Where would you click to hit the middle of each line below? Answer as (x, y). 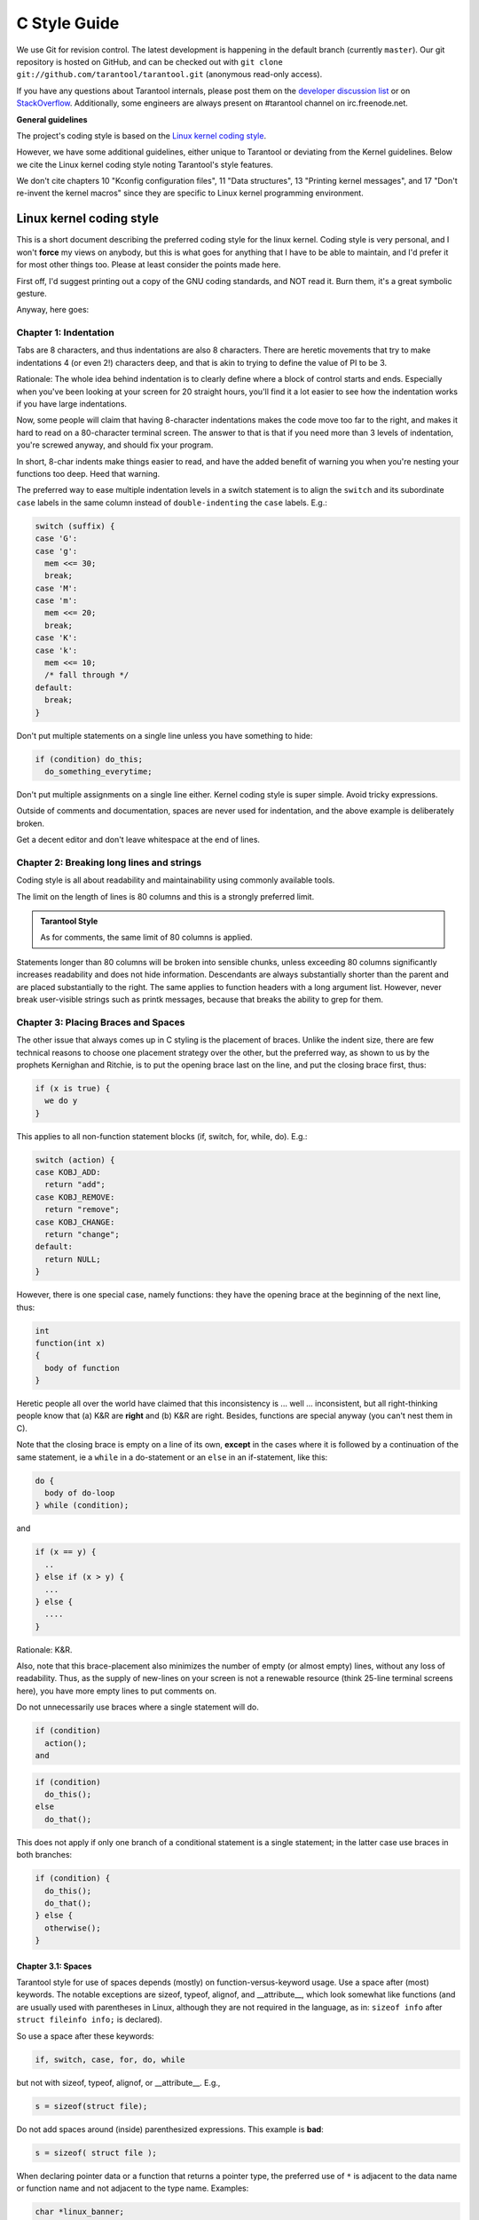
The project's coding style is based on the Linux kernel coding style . (141, 135)
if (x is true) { (73, 1088)
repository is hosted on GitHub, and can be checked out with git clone (149, 61)
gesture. (32, 293)
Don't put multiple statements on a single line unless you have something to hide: (165, 735)
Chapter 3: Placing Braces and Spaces (101, 1022)
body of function (82, 1368)
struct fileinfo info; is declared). (90, 2019)
